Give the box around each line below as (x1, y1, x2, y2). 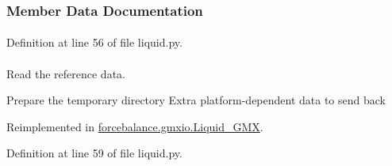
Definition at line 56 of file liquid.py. (6, 34, 183, 51)
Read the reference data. (6, 65, 125, 81)
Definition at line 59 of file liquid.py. (6, 145, 183, 161)
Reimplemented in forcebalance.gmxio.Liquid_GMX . (6, 118, 263, 134)
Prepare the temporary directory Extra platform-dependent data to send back (6, 92, 386, 108)
